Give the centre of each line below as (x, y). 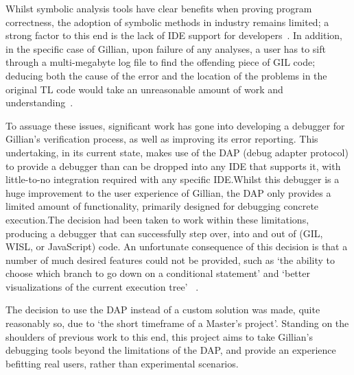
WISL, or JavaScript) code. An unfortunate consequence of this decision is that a (177, 246)
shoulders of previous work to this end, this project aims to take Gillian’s (160, 336)
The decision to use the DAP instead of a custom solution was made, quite (163, 310)
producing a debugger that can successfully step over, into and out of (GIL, (164, 233)
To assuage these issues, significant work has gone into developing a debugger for (175, 125)
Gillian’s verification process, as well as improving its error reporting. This (162, 139)
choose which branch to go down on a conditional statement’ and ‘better (158, 273)
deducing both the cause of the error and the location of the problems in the (166, 75)
